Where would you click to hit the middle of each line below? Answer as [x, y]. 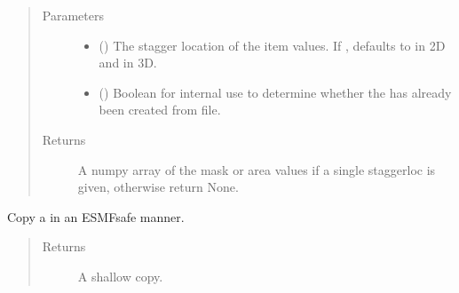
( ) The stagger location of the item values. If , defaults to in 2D [272, 45]
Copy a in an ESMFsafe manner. [96, 216]
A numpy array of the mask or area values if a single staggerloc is [257, 169]
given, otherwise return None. [158, 187]
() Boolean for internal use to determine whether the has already [275, 92]
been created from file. [160, 110]
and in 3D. [128, 63]
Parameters [73, 15]
